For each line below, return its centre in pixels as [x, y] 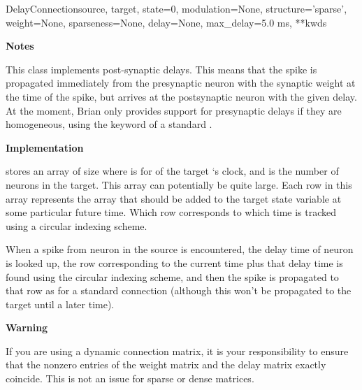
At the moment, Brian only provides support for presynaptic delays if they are [174, 110]
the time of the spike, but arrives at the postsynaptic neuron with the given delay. [181, 96]
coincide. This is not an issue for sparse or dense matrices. [130, 378]
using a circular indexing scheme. [77, 225]
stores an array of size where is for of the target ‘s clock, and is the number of [172, 171]
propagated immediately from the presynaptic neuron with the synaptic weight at [181, 83]
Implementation [45, 147]
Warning [27, 327]
